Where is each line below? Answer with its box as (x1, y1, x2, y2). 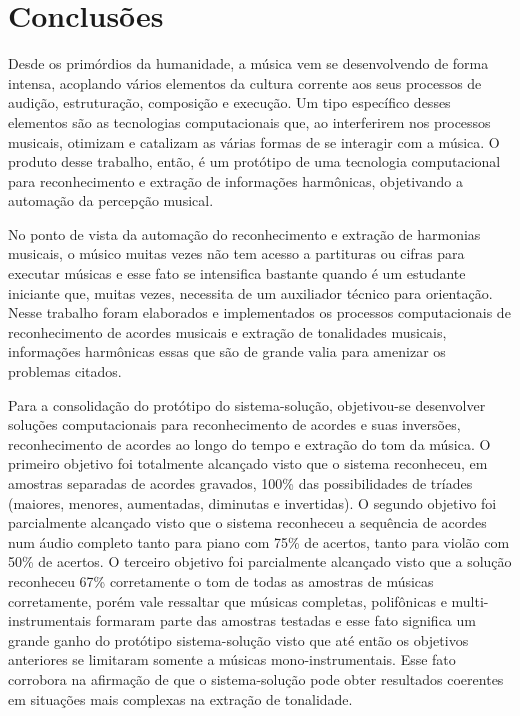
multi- (451, 590, 489, 611)
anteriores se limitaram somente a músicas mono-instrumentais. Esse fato (8, 649, 456, 670)
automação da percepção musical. (8, 190, 214, 211)
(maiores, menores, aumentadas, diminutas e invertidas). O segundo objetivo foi (8, 492, 497, 513)
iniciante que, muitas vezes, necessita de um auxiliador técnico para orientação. (8, 282, 493, 303)
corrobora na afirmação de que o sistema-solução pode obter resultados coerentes (8, 668, 504, 689)
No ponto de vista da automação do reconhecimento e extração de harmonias (8, 223, 481, 244)
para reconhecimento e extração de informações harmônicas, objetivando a (8, 170, 463, 191)
